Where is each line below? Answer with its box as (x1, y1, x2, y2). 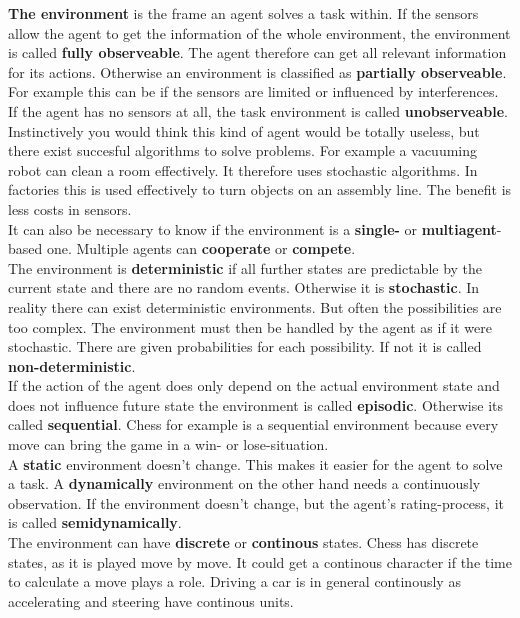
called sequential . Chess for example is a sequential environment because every (8, 414, 499, 435)
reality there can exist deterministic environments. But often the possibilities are (8, 296, 502, 317)
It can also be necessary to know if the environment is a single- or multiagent (8, 218, 497, 239)
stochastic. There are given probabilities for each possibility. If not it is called (8, 336, 482, 357)
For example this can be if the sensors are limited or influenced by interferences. (8, 81, 499, 102)
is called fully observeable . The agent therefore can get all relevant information (8, 42, 507, 63)
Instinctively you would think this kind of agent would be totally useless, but (8, 120, 480, 141)
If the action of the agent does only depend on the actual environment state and (8, 375, 500, 396)
